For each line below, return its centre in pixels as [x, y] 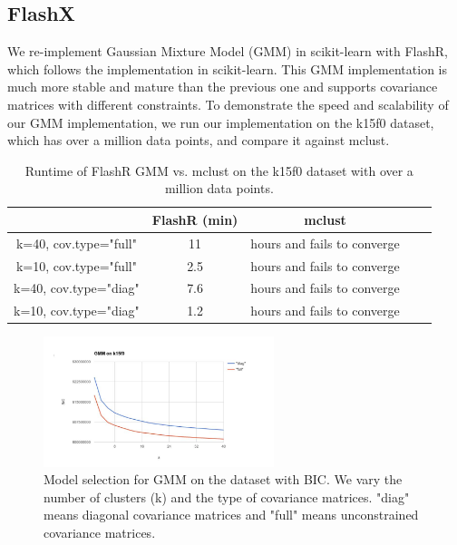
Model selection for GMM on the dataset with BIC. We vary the [223, 479]
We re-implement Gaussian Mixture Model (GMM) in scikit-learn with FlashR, [228, 51]
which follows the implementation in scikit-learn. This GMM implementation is [228, 68]
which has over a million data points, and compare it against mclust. [199, 140]
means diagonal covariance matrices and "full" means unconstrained [231, 515]
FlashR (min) [195, 219]
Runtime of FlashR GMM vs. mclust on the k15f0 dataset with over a [219, 170]
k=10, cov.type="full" [76, 265]
